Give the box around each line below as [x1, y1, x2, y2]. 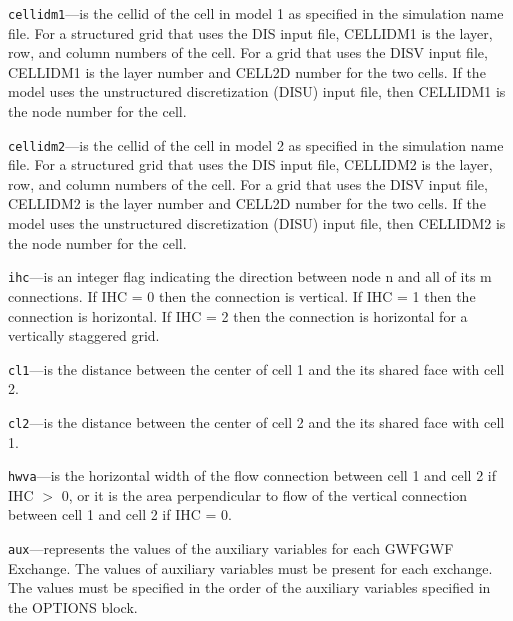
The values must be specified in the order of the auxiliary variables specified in [8, 577, 491, 598]
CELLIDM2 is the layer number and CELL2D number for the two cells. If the [8, 193, 486, 214]
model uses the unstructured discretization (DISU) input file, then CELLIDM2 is [8, 213, 506, 234]
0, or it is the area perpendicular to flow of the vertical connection [61, 484, 468, 505]
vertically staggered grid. [8, 325, 160, 346]
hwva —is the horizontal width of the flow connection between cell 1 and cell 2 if [8, 465, 497, 486]
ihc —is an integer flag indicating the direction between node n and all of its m [8, 266, 492, 287]
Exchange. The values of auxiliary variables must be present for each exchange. [8, 557, 493, 578]
